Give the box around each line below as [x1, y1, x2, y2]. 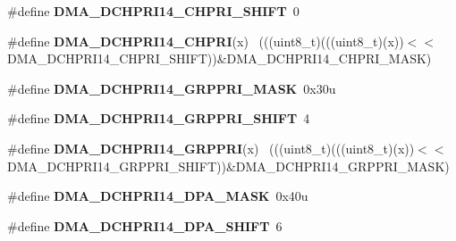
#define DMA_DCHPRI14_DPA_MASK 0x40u [7, 187, 308, 205]
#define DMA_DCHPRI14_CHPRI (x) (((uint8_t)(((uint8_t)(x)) [7, 31, 404, 50]
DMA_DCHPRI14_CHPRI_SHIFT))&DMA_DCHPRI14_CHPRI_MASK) [7, 49, 432, 68]
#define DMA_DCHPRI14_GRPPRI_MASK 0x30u [7, 79, 336, 97]
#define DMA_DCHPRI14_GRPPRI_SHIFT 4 [7, 109, 310, 128]
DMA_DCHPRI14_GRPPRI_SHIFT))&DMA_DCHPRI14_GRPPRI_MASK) [7, 156, 450, 175]
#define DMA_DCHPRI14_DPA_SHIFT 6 [7, 216, 283, 235]
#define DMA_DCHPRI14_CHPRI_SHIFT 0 [7, 2, 300, 20]
